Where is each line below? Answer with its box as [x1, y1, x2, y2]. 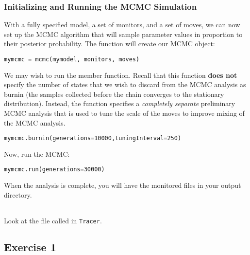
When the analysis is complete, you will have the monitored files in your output [4, 180, 241, 190]
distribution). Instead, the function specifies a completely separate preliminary [4, 98, 235, 109]
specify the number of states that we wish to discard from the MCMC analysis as [4, 79, 246, 90]
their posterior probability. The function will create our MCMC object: [4, 38, 215, 49]
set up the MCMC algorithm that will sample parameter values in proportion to [4, 29, 243, 39]
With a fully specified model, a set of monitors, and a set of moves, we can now [4, 19, 240, 30]
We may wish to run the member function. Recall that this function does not [4, 70, 237, 80]
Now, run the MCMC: [4, 148, 70, 159]
